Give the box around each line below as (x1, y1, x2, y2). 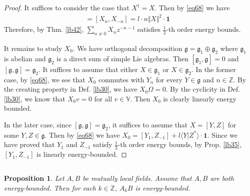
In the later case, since (4, 119, 72, 129)
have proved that (4, 139, 55, 149)
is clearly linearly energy (163, 93, 237, 103)
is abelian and (4, 53, 46, 63)
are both (210, 173, 234, 183)
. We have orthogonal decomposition (73, 43, 182, 53)
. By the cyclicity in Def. (166, 84, 240, 94)
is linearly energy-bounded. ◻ (36, 149, 127, 159)
